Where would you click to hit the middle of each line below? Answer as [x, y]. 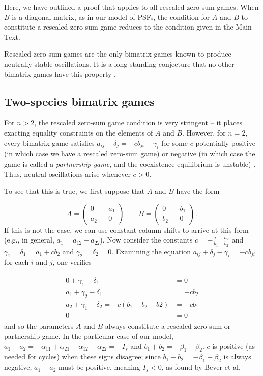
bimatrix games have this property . [60, 74]
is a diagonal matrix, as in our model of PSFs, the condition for [111, 17]
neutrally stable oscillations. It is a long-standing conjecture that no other [119, 63]
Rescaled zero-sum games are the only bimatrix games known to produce [118, 54]
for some [174, 142]
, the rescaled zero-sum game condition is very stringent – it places [138, 123]
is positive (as [234, 346]
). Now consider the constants [146, 240]
